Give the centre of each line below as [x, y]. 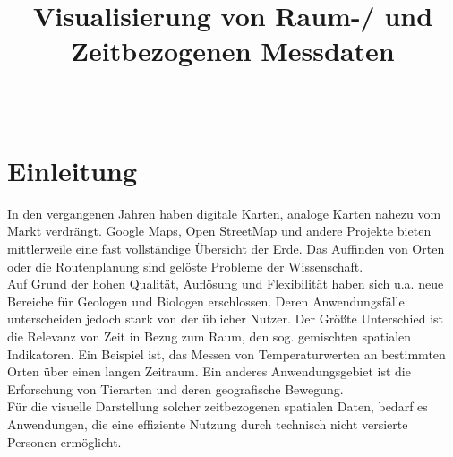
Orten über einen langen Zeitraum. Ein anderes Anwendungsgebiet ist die [209, 371]
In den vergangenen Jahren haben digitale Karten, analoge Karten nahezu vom [224, 213]
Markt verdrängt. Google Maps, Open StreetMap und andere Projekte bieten [219, 231]
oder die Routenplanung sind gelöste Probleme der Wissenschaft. [185, 266]
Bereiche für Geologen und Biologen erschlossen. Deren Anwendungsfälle [206, 301]
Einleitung [73, 170]
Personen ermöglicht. [64, 441]
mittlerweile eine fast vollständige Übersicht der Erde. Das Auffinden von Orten [226, 249]
